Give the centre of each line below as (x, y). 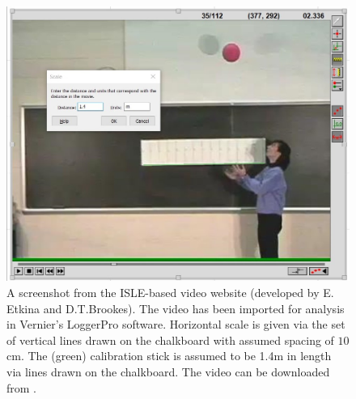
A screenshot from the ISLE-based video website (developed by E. (170, 293)
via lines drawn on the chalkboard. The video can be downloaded (168, 372)
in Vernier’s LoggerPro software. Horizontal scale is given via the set (176, 324)
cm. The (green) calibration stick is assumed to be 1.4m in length (169, 356)
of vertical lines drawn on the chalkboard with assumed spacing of (170, 340)
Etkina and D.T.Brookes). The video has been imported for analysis (176, 308)
